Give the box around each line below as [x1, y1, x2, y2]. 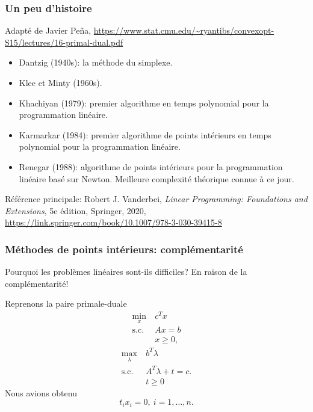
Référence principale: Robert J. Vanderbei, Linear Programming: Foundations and [5, 192, 308, 205]
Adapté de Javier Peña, [5, 24, 91, 37]
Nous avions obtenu [5, 386, 77, 399]
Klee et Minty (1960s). [19, 76, 102, 88]
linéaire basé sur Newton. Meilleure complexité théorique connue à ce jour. [19, 172, 294, 185]
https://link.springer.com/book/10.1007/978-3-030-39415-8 [5, 216, 222, 229]
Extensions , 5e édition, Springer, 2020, [5, 204, 146, 217]
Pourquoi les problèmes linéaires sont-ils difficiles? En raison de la [5, 265, 247, 278]
